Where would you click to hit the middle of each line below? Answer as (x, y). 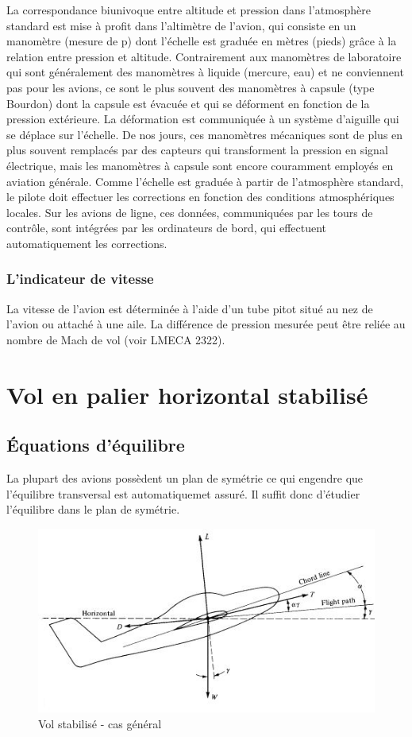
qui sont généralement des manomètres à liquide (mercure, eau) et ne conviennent (205, 72)
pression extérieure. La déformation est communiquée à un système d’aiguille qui (203, 119)
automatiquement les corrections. (87, 243)
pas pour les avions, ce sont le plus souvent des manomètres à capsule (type (191, 87)
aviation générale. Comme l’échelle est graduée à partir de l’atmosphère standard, (205, 181)
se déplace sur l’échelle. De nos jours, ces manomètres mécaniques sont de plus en (205, 134)
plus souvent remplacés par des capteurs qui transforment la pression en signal (197, 150)
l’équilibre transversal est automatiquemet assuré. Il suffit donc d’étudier (183, 493)
